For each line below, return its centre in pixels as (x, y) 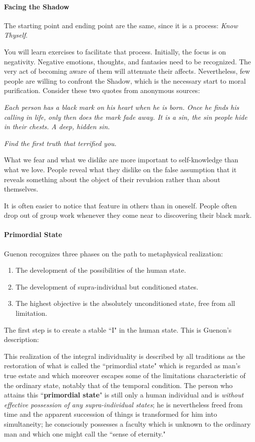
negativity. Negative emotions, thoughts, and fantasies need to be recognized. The (127, 61)
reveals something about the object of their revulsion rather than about (112, 179)
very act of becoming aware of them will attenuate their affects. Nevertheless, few (127, 71)
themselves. (21, 189)
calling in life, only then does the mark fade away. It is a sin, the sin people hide (126, 117)
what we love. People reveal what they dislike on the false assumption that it (120, 169)
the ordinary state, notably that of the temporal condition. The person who (118, 385)
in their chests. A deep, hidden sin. (57, 126)
